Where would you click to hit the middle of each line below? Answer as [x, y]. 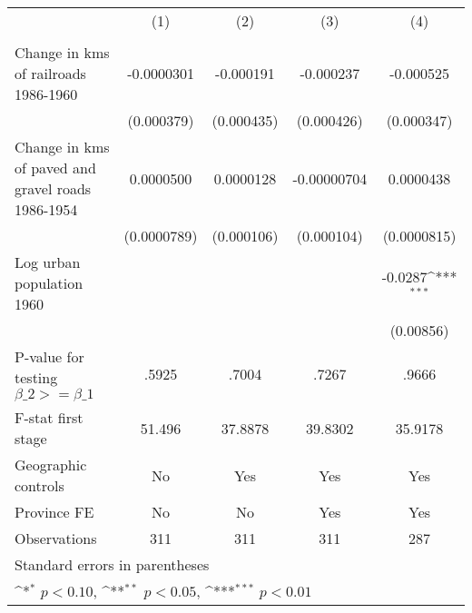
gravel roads [53, 188]
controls [39, 485]
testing [36, 377]
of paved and [55, 168]
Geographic [51, 465]
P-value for [49, 356]
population [49, 283]
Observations [56, 538]
